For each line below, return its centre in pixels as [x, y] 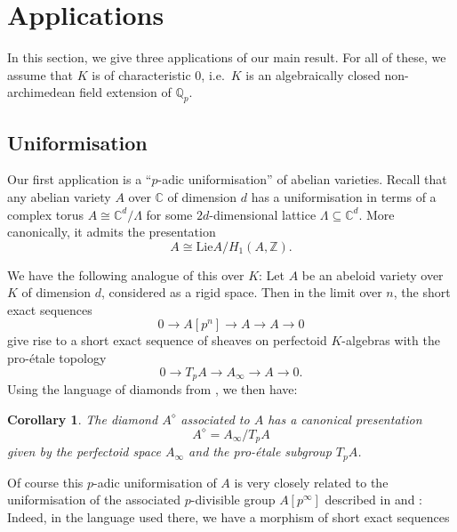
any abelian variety [59, 196]
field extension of [125, 92]
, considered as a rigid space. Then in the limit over [241, 292]
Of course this [45, 482]
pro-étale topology [57, 358]
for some [169, 214]
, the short [422, 292]
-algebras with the [391, 340]
